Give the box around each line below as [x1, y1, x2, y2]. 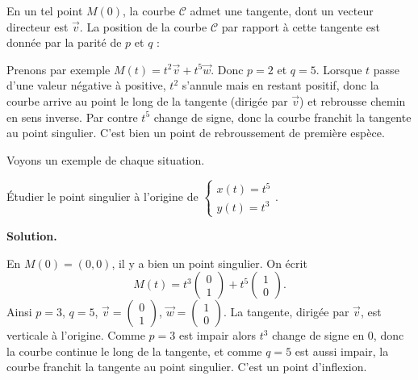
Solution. [6, 227, 57, 244]
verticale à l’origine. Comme [6, 327, 145, 344]
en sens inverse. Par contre [6, 108, 138, 125]
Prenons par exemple [6, 61, 111, 77]
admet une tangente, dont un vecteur [190, 2, 374, 19]
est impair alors [178, 327, 257, 344]
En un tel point [6, 2, 83, 19]
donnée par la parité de [6, 34, 122, 51]
